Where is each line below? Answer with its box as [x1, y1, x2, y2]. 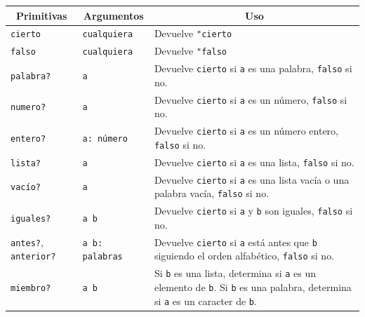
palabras [82, 252, 123, 262]
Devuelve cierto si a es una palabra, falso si [154, 61, 352, 76]
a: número [82, 133, 128, 144]
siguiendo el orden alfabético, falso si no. [154, 248, 335, 263]
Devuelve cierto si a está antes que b [154, 234, 317, 249]
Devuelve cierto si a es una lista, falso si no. [154, 154, 354, 169]
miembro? [11, 283, 51, 293]
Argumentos [83, 8, 144, 22]
